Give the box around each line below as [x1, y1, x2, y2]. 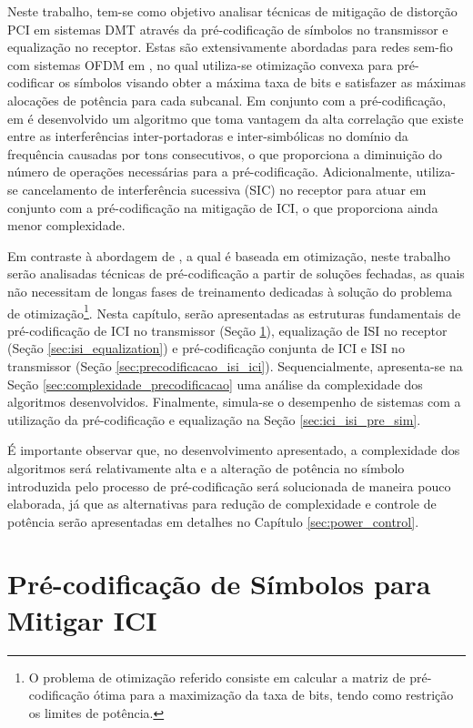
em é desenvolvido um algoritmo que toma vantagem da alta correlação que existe [7, 108, 464, 127]
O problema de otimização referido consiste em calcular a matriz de [28, 667, 406, 686]
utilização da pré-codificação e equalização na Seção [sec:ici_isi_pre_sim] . [7, 409, 421, 429]
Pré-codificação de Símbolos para [7, 565, 431, 602]
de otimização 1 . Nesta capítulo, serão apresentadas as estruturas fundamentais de [7, 300, 461, 322]
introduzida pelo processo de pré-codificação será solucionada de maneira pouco [7, 476, 451, 495]
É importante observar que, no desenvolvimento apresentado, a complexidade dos [7, 440, 460, 460]
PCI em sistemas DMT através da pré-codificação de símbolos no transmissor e [7, 19, 448, 38]
